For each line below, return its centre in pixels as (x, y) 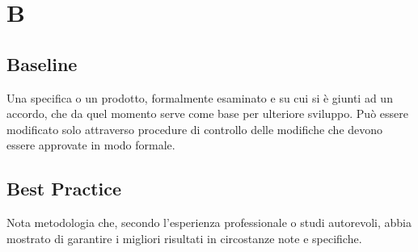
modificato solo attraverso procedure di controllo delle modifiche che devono (195, 129)
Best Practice (64, 189)
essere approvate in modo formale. (91, 145)
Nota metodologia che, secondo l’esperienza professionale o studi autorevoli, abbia (209, 223)
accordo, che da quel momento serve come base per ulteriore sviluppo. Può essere (207, 113)
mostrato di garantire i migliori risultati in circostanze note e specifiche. (184, 238)
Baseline (42, 63)
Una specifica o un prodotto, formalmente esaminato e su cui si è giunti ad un (200, 97)
